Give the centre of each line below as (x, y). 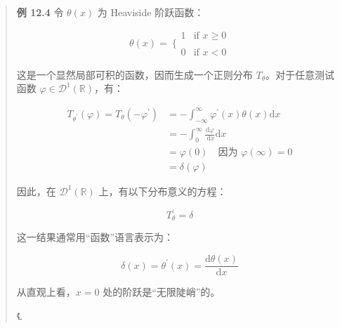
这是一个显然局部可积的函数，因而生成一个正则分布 (135, 74)
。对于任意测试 (300, 74)
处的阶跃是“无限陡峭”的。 (162, 292)
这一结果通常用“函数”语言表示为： (95, 237)
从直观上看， (46, 292)
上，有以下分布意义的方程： (163, 191)
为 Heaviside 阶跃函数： (151, 12)
